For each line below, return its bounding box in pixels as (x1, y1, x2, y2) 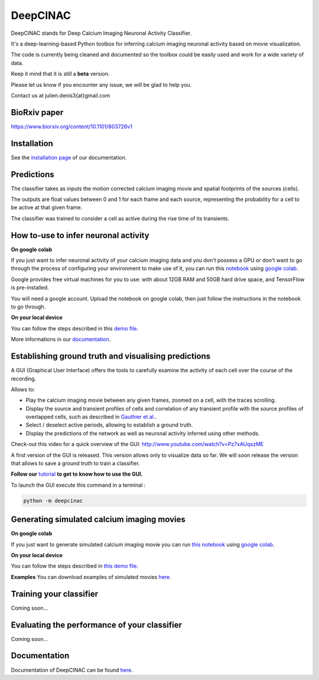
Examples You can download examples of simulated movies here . (11, 573, 171, 580)
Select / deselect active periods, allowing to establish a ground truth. (25, 421, 193, 428)
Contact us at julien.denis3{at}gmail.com (11, 92, 110, 99)
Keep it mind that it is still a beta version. (11, 70, 110, 77)
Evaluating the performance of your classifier (11, 620, 183, 630)
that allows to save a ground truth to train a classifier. (11, 460, 140, 467)
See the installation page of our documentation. (11, 154, 127, 161)
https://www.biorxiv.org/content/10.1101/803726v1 (11, 123, 133, 130)
